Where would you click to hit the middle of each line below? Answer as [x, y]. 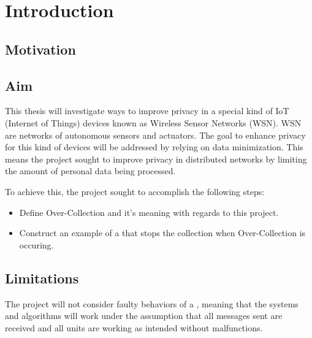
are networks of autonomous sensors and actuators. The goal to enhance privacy [155, 135]
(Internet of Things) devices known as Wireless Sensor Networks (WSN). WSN [153, 122]
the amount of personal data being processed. [90, 171]
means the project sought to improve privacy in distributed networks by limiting [156, 159]
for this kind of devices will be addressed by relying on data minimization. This [154, 147]
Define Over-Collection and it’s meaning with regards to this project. [149, 212]
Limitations [42, 278]
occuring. [36, 244]
